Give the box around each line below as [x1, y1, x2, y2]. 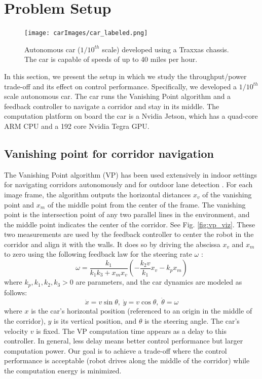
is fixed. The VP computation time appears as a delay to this [36, 325, 227, 336]
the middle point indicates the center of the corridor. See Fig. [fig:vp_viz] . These [4, 219, 255, 229]
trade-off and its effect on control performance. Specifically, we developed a [4, 81, 237, 91]
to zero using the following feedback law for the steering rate [4, 249, 192, 259]
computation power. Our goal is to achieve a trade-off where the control [4, 345, 227, 356]
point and [4, 199, 34, 210]
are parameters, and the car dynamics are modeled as [76, 277, 242, 287]
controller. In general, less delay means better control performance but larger [4, 335, 243, 346]
